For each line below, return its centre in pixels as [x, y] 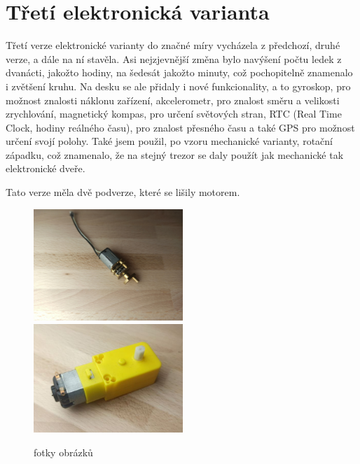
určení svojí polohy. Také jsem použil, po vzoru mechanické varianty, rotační [169, 141]
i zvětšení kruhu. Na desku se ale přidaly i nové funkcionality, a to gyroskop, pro [178, 86]
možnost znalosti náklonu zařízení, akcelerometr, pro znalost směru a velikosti [173, 100]
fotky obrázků [63, 452]
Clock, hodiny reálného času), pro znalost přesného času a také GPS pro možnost [180, 127]
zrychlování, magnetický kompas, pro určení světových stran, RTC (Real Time [174, 114]
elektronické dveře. [46, 168]
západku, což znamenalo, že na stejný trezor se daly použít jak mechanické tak [175, 154]
